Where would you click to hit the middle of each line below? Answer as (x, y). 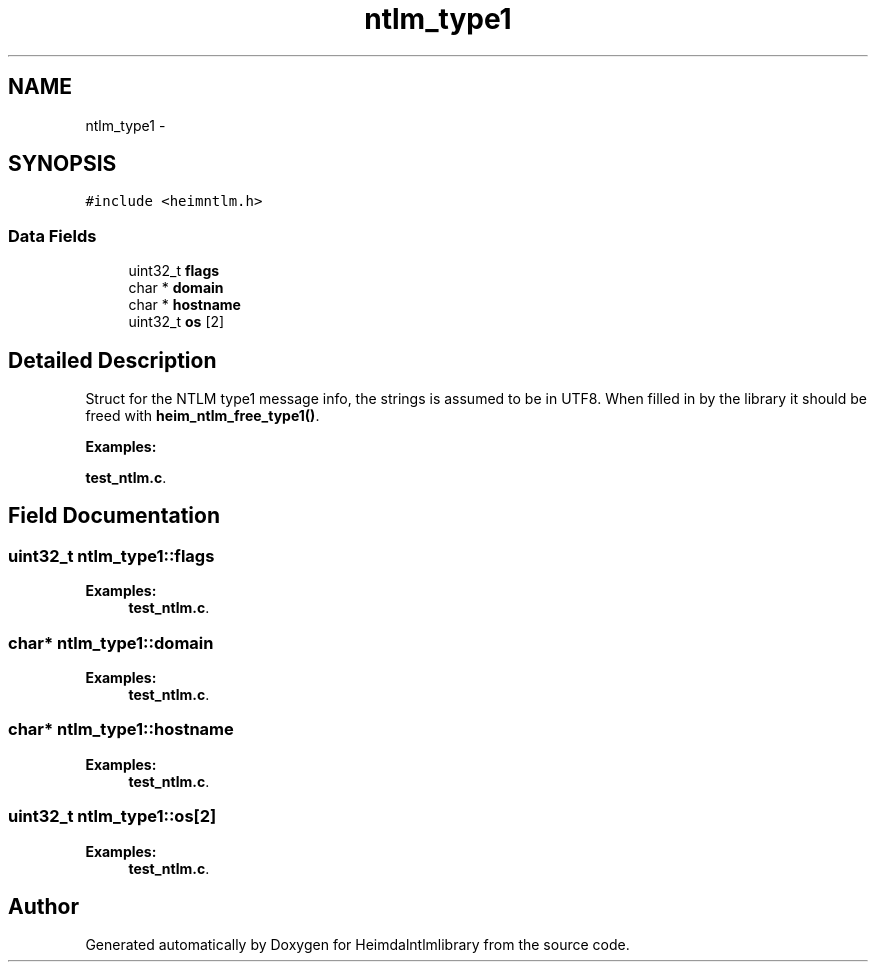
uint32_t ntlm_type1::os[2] (112, 816)
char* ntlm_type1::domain (111, 642)
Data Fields (52, 235)
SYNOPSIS (62, 164)
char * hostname (184, 305)
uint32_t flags (174, 271)
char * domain (176, 288)
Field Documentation (114, 516)
